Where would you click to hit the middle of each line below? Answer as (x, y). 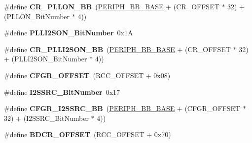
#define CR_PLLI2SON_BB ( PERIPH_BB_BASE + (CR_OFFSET (117, 49)
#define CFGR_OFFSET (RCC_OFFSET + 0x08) (87, 75)
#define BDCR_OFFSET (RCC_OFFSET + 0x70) (88, 134)
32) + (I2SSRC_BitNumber (46, 118)
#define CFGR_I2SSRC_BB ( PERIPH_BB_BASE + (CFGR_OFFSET (122, 108)
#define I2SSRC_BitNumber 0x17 (62, 92)
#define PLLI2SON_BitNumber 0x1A (69, 33)
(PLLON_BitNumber (37, 16)
